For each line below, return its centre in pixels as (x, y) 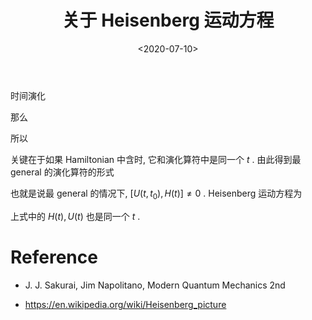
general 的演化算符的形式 (62, 172)
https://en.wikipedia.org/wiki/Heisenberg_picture (125, 304)
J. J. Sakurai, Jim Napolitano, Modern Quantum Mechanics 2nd (155, 285)
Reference (54, 257)
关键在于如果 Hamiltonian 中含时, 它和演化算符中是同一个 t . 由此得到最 (156, 159)
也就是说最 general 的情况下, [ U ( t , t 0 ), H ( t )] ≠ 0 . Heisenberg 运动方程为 (156, 194)
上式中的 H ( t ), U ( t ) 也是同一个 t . (75, 216)
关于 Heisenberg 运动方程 (168, 20)
